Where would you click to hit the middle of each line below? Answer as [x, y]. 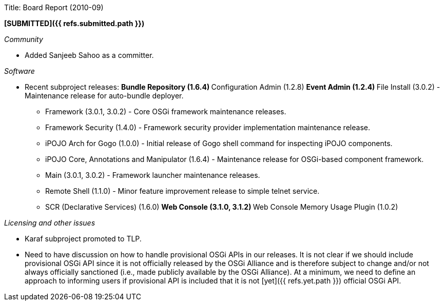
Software [20, 71]
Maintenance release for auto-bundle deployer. [104, 96]
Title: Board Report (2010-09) [54, 7]
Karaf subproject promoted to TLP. [83, 239]
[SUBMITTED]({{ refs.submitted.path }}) [74, 23]
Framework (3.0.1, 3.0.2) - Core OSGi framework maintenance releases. [166, 111]
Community [24, 39]
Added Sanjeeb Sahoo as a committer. [89, 55]
